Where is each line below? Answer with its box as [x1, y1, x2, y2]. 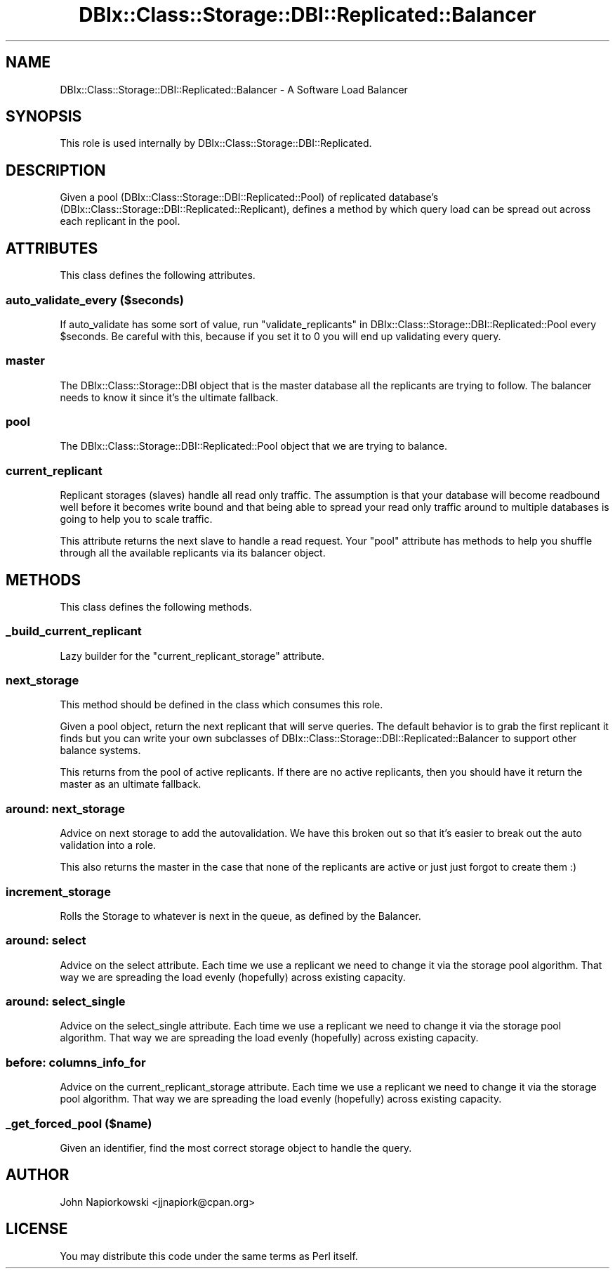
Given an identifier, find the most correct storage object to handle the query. [60, 1141, 412, 1154]
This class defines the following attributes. [60, 269, 256, 282]
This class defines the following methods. [60, 600, 252, 613]
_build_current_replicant [6, 624, 142, 639]
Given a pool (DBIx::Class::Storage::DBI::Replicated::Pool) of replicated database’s [60, 191, 439, 204]
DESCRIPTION [6, 161, 106, 179]
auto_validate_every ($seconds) [6, 292, 184, 307]
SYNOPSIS [6, 108, 82, 126]
